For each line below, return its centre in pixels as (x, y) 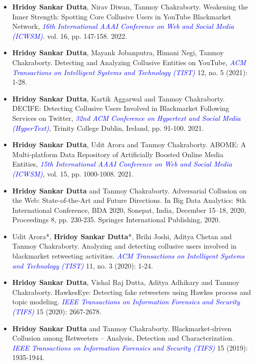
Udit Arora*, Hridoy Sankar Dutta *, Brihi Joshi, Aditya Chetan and (122, 236)
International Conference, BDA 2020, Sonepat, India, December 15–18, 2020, (129, 210)
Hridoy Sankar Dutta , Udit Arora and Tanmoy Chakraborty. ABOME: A (129, 144)
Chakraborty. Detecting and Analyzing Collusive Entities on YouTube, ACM (129, 62)
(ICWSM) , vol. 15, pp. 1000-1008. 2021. (73, 173)
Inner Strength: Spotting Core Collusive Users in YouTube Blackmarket (122, 16)
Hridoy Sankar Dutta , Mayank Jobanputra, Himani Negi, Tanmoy (118, 52)
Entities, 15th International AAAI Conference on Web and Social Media (122, 164)
